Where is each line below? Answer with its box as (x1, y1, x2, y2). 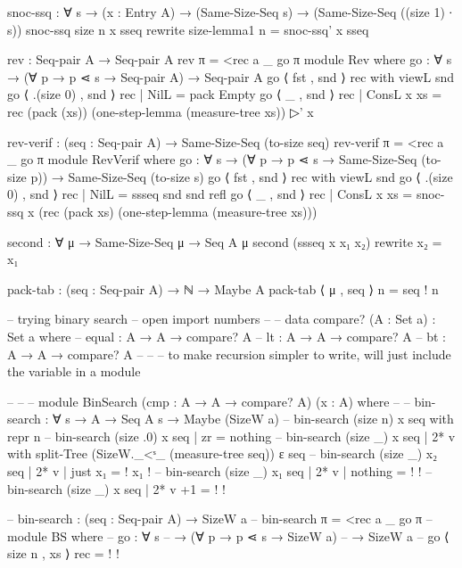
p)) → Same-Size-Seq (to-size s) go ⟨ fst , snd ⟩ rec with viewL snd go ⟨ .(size (30, 167, 453, 185)
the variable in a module (7, 362, 141, 381)
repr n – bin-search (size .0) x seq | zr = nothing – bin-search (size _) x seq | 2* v (7, 426, 456, 445)
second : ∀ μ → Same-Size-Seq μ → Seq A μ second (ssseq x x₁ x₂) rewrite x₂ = (7, 232, 442, 251)
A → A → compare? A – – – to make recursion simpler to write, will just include (7, 344, 451, 363)
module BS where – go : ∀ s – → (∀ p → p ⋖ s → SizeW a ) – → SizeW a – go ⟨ (7, 526, 450, 545)
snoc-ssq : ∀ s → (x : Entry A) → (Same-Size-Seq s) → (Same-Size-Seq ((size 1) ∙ (7, 3, 453, 21)
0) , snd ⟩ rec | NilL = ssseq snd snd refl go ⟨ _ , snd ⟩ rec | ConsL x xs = (7, 185, 413, 203)
